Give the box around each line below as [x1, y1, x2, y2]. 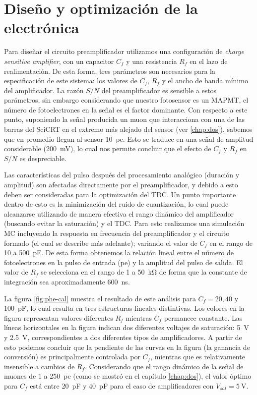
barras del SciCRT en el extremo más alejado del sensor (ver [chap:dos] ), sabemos [4, 124, 253, 134]
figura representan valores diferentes [4, 312, 113, 323]
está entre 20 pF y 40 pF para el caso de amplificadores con [30, 380, 214, 391]
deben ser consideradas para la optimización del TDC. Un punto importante [4, 189, 236, 199]
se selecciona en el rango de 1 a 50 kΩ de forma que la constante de [41, 267, 247, 277]
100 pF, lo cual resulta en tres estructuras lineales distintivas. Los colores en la [4, 303, 245, 313]
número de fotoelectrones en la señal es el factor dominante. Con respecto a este [4, 104, 248, 114]
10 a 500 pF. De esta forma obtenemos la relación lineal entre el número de [4, 247, 234, 258]
